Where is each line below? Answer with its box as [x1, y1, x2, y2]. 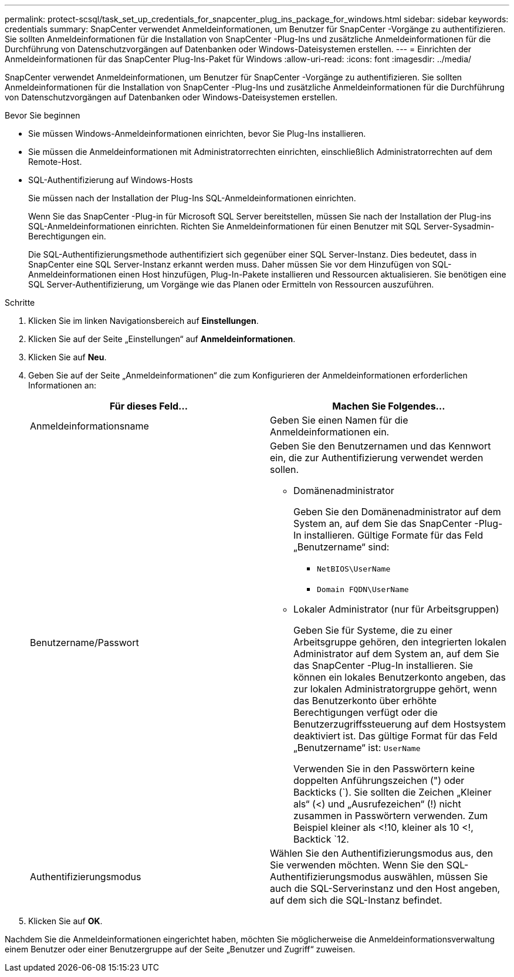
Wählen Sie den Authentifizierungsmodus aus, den [270, 847, 493, 859]
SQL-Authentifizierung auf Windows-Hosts [28, 175, 193, 185]
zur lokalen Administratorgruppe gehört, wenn [293, 683, 497, 695]
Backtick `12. [293, 833, 349, 845]
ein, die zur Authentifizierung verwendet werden [270, 452, 483, 464]
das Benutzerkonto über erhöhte [293, 695, 437, 706]
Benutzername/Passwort [30, 637, 139, 648]
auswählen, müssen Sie [383, 871, 488, 883]
